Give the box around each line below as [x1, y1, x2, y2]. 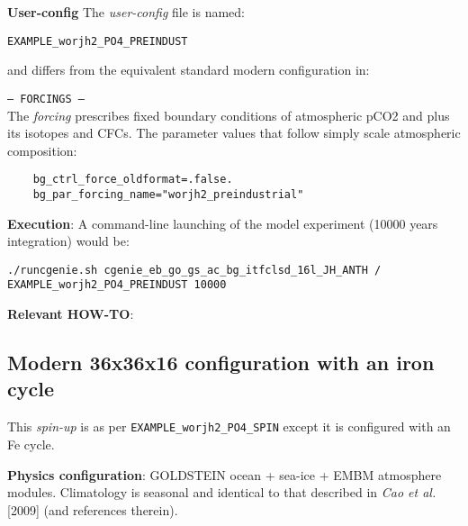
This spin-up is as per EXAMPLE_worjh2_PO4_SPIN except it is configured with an [7, 417, 451, 436]
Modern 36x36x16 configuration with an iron [7, 349, 435, 376]
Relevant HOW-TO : [7, 304, 134, 323]
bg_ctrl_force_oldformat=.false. [32, 173, 233, 186]
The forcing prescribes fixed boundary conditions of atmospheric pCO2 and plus [7, 105, 450, 124]
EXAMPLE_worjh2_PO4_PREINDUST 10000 [7, 278, 227, 292]
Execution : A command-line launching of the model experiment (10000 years [7, 213, 438, 232]
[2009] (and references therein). [7, 500, 178, 519]
